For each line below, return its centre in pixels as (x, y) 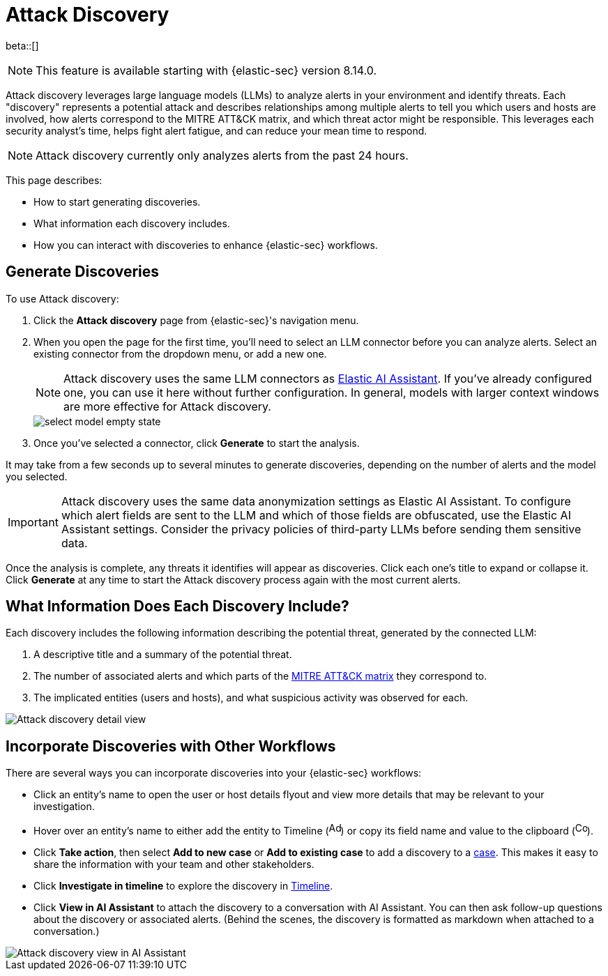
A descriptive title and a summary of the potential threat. (163, 655)
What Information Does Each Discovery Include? (177, 607)
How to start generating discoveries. (117, 201)
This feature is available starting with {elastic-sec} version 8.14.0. (206, 70)
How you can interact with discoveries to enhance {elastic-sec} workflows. (206, 245)
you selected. (37, 476)
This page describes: (54, 180)
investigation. (64, 807)
